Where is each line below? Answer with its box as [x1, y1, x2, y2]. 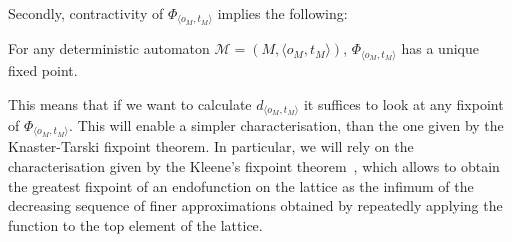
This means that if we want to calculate [8, 93, 252, 114]
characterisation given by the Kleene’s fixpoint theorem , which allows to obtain [8, 156, 500, 176]
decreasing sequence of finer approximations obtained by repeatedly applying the [8, 195, 503, 216]
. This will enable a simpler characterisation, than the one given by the [69, 114, 504, 135]
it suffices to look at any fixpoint [303, 93, 504, 114]
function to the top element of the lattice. [8, 214, 263, 235]
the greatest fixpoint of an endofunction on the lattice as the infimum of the [8, 175, 474, 196]
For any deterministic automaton [8, 38, 210, 59]
